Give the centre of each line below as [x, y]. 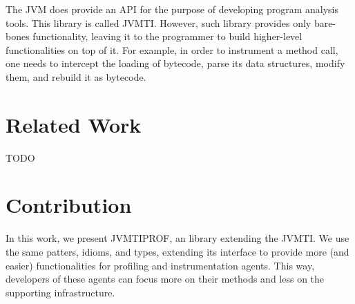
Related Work [74, 124]
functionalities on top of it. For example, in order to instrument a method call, [172, 49]
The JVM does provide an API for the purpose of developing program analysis [172, 9]
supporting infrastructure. [60, 292]
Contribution [69, 205]
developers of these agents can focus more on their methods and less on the [165, 279]
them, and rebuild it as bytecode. [76, 76]
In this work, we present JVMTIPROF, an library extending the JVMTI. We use [177, 238]
